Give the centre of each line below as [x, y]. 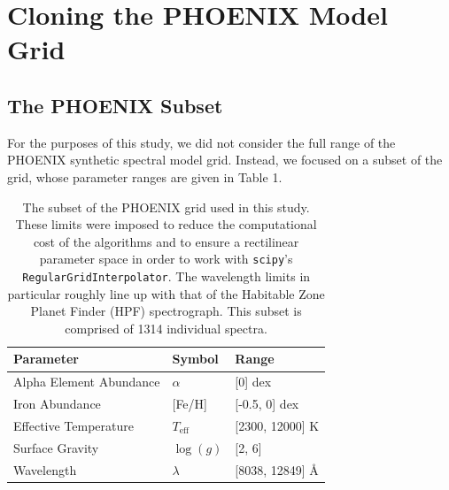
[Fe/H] [190, 404]
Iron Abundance [57, 404]
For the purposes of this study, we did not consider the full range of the [201, 142]
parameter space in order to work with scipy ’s [166, 259]
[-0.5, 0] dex [267, 404]
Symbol [195, 359]
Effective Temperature [74, 425]
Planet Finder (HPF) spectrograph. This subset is [166, 311]
